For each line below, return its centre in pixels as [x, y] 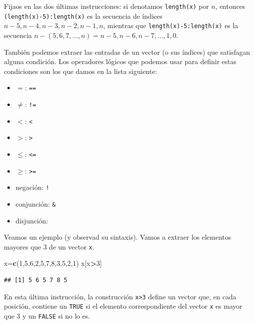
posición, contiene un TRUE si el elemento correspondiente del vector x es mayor [123, 306]
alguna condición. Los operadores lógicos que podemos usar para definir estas [120, 61]
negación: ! [32, 187]
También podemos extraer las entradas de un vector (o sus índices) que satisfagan [127, 52]
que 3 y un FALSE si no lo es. [47, 315]
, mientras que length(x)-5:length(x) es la [171, 25]
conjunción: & [36, 203]
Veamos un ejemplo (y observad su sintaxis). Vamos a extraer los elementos [118, 237]
